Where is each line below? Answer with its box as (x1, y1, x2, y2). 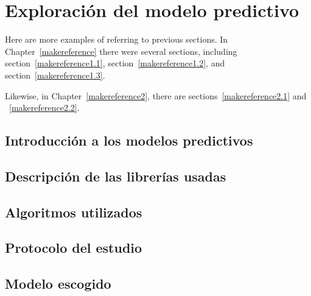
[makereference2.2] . (9, 101, 80, 114)
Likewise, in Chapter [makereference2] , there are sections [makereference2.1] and (5, 89, 307, 102)
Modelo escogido (5, 274, 111, 293)
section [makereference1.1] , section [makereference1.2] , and (5, 57, 225, 69)
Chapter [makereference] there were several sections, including (5, 44, 237, 57)
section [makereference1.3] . (5, 68, 105, 81)
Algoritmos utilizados (5, 202, 142, 221)
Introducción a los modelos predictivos (5, 131, 253, 150)
